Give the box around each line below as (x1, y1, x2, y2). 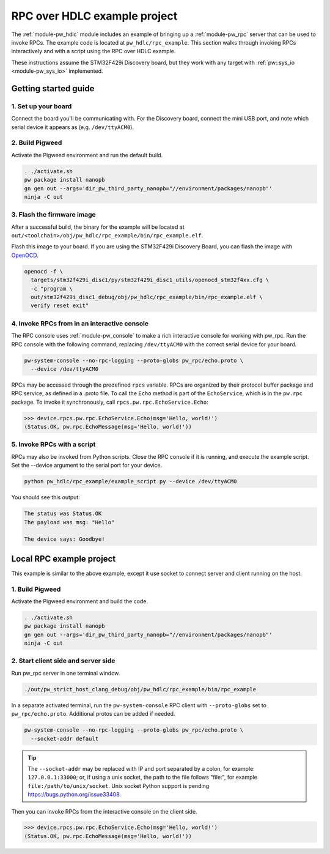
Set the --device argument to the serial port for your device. (11, 462, 163, 469)
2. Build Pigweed (11, 138, 62, 147)
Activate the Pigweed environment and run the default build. (11, 151, 163, 158)
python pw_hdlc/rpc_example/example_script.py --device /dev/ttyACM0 (24, 478, 237, 485)
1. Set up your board (11, 102, 72, 110)
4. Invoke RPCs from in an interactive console (11, 319, 149, 327)
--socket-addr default (31, 735, 99, 742)
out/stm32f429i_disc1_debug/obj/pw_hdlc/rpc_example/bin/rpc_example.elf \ (31, 294, 263, 301)
